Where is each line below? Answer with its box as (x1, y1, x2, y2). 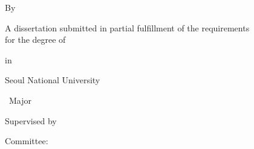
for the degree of (5, 33, 66, 46)
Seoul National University (5, 74, 100, 86)
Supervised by (5, 114, 57, 127)
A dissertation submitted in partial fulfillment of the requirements (5, 21, 250, 34)
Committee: (5, 135, 48, 147)
